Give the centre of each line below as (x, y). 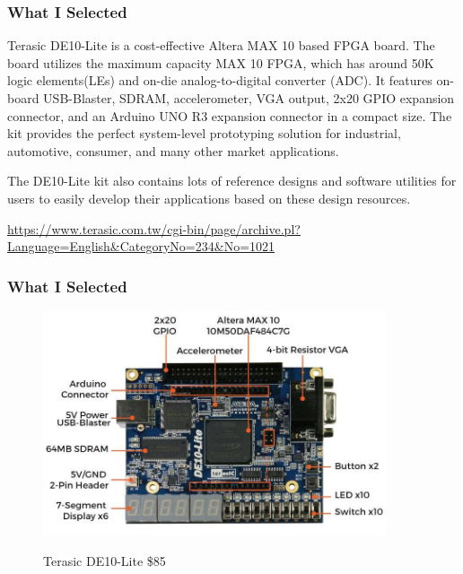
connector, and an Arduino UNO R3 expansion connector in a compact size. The (230, 115)
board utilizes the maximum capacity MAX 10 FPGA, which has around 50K (221, 62)
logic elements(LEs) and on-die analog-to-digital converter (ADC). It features (220, 80)
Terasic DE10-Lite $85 (105, 560)
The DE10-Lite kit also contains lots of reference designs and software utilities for (232, 181)
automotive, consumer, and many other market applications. (173, 150)
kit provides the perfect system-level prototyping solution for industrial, (204, 133)
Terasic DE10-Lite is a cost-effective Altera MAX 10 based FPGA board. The (221, 45)
